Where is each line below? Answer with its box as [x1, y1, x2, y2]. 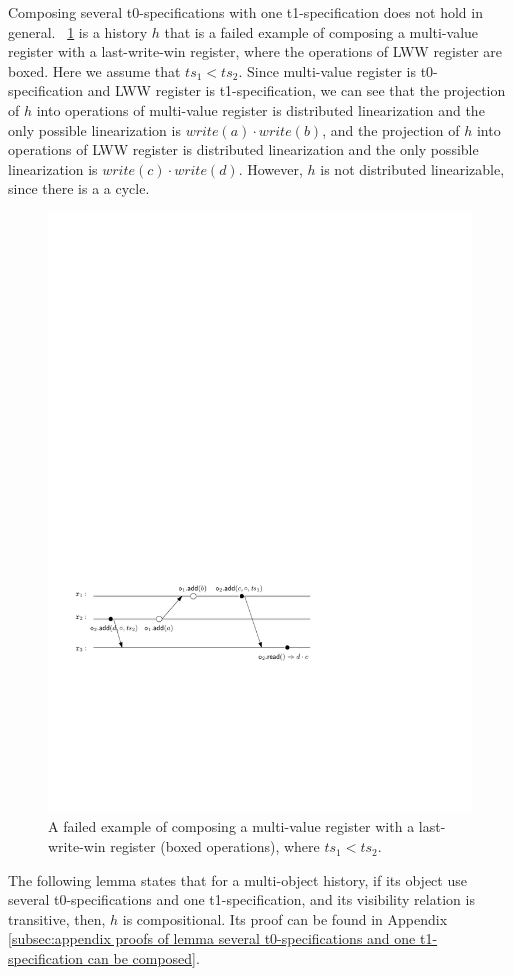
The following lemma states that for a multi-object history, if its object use [8, 869, 467, 890]
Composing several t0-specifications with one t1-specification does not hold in [8, 2, 483, 22]
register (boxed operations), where [110, 836, 320, 857]
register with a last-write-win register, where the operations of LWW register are [8, 41, 503, 62]
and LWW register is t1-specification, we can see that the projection [87, 80, 506, 101]
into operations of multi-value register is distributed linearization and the [36, 99, 485, 120]
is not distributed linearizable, [320, 158, 505, 179]
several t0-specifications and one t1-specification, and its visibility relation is [8, 889, 475, 910]
